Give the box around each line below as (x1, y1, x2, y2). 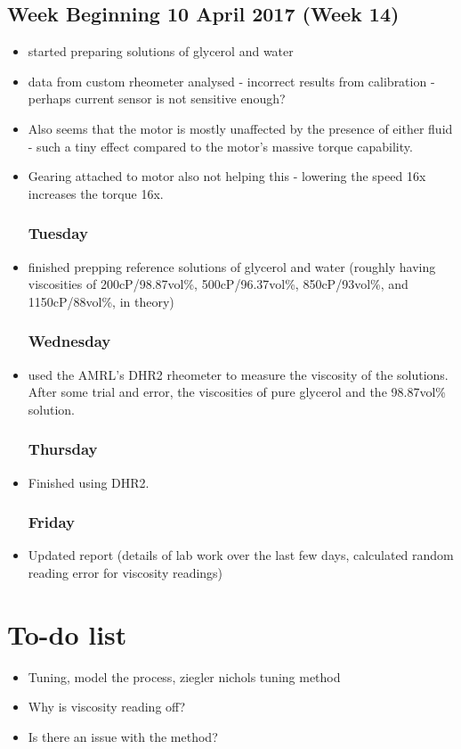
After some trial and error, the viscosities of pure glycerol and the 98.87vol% (28, 383, 446, 401)
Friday (28, 511, 76, 533)
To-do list (7, 615, 127, 652)
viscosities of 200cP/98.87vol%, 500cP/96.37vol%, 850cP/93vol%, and (28, 275, 408, 293)
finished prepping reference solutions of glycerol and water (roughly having (28, 257, 436, 276)
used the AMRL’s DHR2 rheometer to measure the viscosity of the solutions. (28, 365, 449, 383)
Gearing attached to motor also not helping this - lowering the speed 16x (28, 167, 426, 185)
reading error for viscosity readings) (28, 563, 223, 581)
